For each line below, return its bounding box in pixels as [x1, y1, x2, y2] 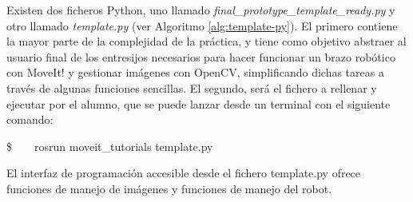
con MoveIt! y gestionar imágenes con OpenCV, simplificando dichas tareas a [6, 64, 384, 81]
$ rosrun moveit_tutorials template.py [6, 137, 213, 154]
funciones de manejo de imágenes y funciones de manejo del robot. [6, 180, 332, 196]
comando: [6, 111, 54, 128]
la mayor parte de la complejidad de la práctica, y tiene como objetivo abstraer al [6, 33, 407, 50]
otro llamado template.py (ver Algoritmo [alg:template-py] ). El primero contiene [6, 17, 398, 34]
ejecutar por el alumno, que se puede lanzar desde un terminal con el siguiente [6, 95, 391, 112]
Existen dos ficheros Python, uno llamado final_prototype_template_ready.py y [6, 2, 395, 18]
